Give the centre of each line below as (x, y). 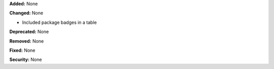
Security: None (26, 60)
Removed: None (27, 41)
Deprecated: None (29, 32)
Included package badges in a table (59, 22)
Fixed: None (22, 50)
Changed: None (26, 13)
